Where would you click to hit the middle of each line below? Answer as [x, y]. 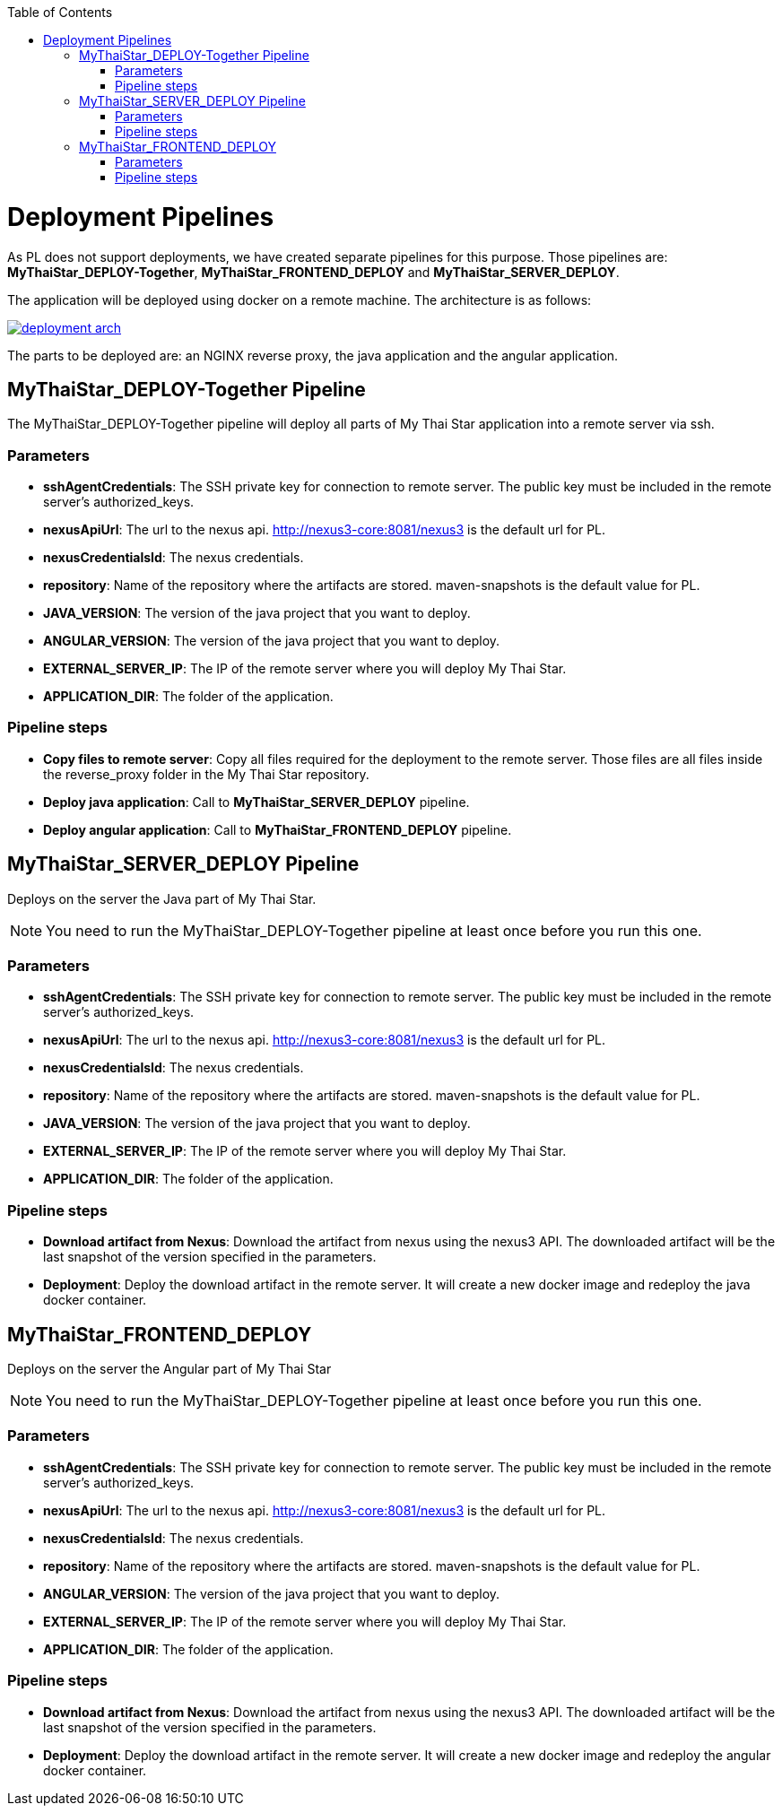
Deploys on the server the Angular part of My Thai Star [169, 1369]
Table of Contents [60, 12]
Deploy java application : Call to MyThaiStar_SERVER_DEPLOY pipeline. [256, 802]
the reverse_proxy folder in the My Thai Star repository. [206, 774]
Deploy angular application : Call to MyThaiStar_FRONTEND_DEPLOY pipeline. [278, 829]
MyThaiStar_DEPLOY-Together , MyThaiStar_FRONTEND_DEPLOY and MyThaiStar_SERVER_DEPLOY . [313, 272]
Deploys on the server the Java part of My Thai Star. [162, 898]
